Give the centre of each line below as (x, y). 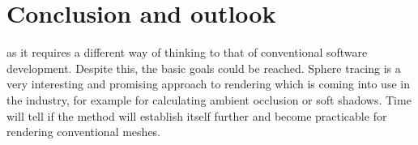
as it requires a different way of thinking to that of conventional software (187, 52)
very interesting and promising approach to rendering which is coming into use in (208, 84)
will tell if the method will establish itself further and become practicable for (197, 115)
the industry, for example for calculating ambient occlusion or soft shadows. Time (209, 99)
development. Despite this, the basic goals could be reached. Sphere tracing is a (204, 68)
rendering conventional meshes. (84, 132)
